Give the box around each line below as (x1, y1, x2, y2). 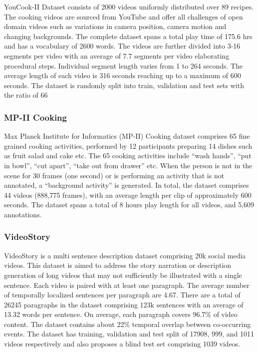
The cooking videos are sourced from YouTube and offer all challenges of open (4, 11, 243, 22)
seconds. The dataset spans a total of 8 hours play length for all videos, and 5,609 (4, 199, 255, 210)
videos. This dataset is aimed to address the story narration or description (4, 260, 232, 270)
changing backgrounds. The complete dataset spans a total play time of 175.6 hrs (4, 31, 253, 41)
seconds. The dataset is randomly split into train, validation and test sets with (4, 80, 244, 90)
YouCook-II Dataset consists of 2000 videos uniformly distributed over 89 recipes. (4, 2, 254, 12)
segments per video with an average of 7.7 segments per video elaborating (4, 50, 230, 61)
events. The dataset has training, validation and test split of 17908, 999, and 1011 (4, 328, 254, 339)
